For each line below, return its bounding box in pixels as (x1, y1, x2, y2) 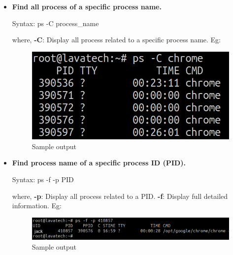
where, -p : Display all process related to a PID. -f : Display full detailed (12, 191, 228, 201)
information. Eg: (12, 200, 62, 211)
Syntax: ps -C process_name (12, 18, 99, 28)
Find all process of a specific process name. (12, 1, 162, 11)
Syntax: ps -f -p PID (12, 174, 74, 184)
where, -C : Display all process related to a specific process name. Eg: (12, 34, 221, 45)
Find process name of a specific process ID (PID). (12, 158, 186, 168)
